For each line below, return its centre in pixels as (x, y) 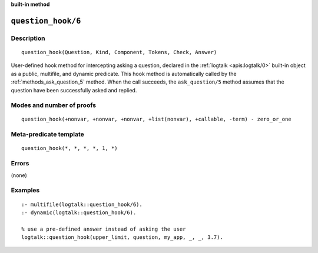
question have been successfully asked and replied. (74, 90)
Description (28, 38)
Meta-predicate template (48, 134)
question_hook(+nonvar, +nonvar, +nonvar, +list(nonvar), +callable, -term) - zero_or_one (156, 119)
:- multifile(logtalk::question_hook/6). (82, 204)
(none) (19, 175)
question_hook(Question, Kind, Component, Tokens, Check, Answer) (119, 52)
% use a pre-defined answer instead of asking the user (104, 229)
